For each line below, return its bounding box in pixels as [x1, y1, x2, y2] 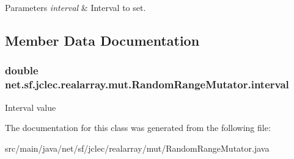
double [5, 63, 39, 78]
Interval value [5, 101, 56, 113]
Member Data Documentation [5, 30, 200, 49]
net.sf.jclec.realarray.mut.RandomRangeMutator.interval [5, 77, 289, 92]
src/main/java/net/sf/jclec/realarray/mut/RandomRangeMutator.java [5, 141, 270, 154]
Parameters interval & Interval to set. [5, 1, 146, 13]
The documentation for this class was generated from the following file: [5, 121, 271, 134]
